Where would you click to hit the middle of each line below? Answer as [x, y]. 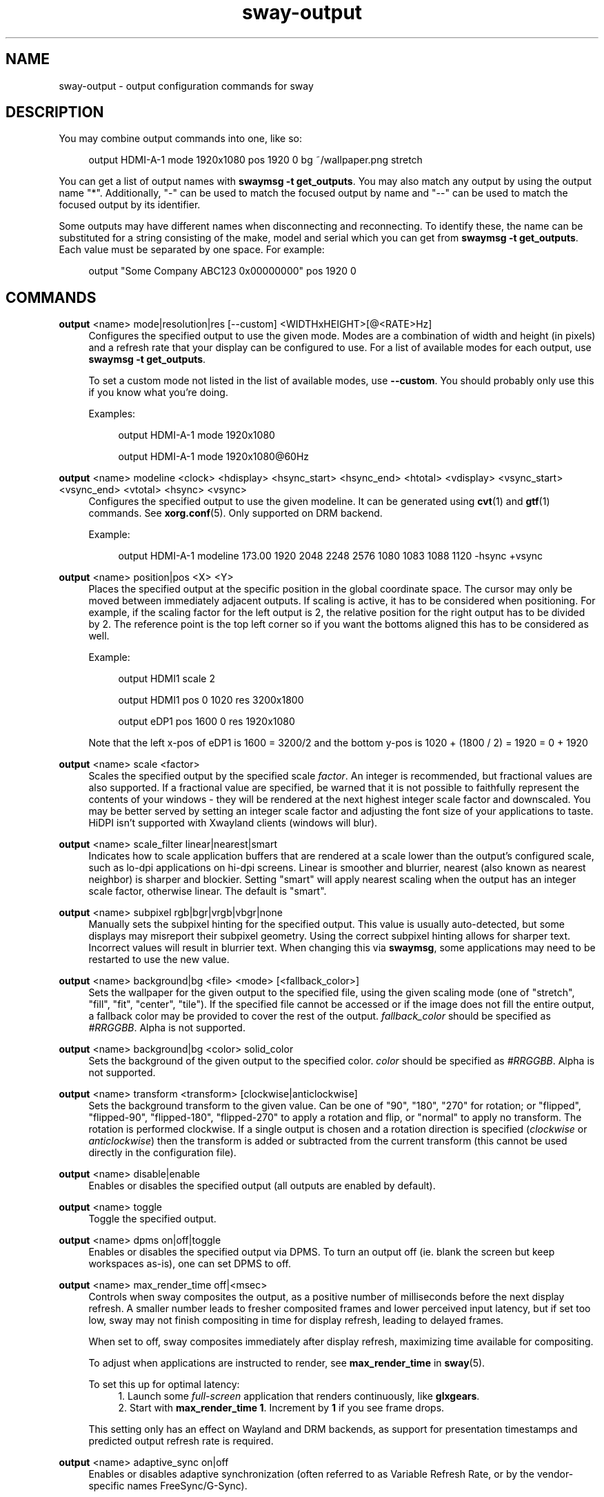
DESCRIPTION [55, 112]
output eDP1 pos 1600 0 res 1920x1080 [207, 722]
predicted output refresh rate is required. [181, 1441]
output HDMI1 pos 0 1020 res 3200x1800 [211, 700]
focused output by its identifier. [130, 205]
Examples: [112, 414]
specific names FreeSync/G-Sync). [168, 1486]
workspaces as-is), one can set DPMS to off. [190, 1264]
